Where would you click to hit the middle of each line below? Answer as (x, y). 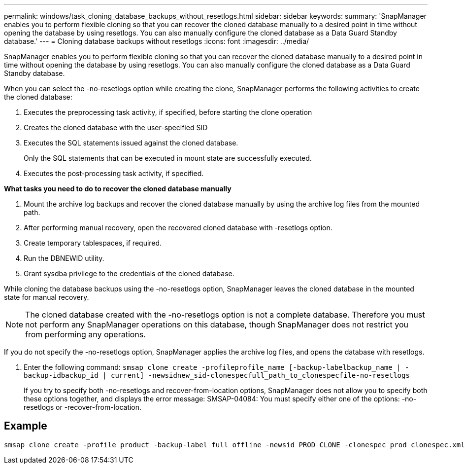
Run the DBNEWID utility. (64, 258)
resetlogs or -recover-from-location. (83, 407)
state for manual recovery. (47, 297)
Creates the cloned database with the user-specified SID (116, 127)
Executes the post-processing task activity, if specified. (114, 173)
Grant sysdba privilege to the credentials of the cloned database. (129, 273)
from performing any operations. (85, 334)
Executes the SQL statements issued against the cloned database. (131, 143)
